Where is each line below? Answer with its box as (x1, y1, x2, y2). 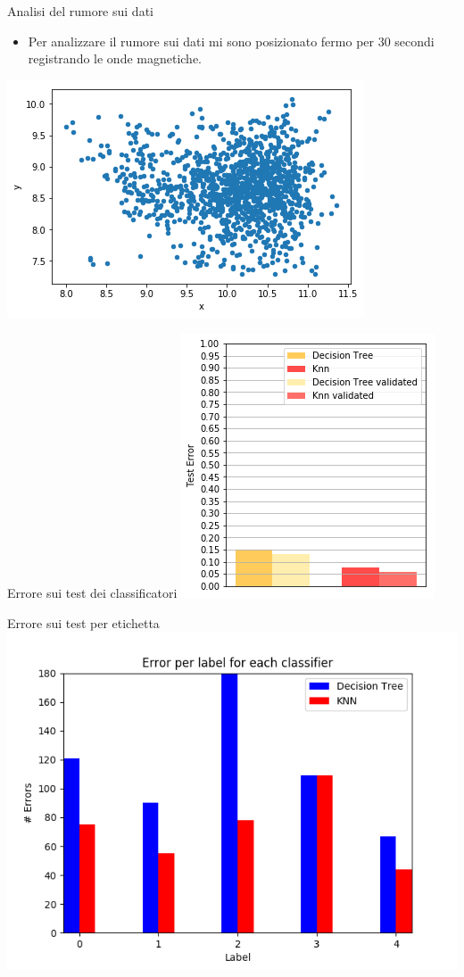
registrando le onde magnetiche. (28, 49, 203, 68)
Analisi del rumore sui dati (7, 2, 153, 20)
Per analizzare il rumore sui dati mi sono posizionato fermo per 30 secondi (28, 31, 435, 50)
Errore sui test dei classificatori (7, 584, 178, 602)
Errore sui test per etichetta (7, 613, 160, 632)
